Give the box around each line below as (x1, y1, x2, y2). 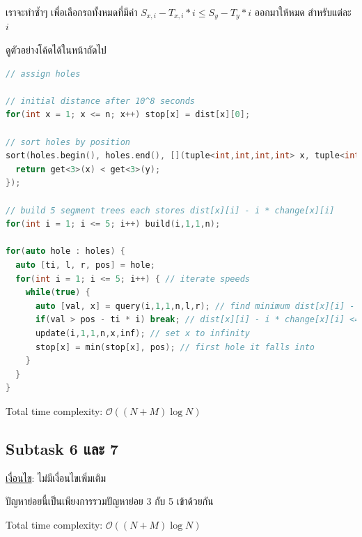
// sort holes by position (6, 137, 130, 147)
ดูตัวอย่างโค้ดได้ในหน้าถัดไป (6, 43, 107, 57)
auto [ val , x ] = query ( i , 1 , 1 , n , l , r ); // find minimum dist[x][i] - (35, 301, 355, 311)
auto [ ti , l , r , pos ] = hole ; (15, 259, 155, 270)
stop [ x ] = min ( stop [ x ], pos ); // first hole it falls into (35, 342, 315, 352)
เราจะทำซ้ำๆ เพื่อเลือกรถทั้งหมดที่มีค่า (6, 5, 138, 19)
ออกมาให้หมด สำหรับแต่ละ (254, 5, 352, 19)
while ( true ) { (25, 287, 90, 298)
